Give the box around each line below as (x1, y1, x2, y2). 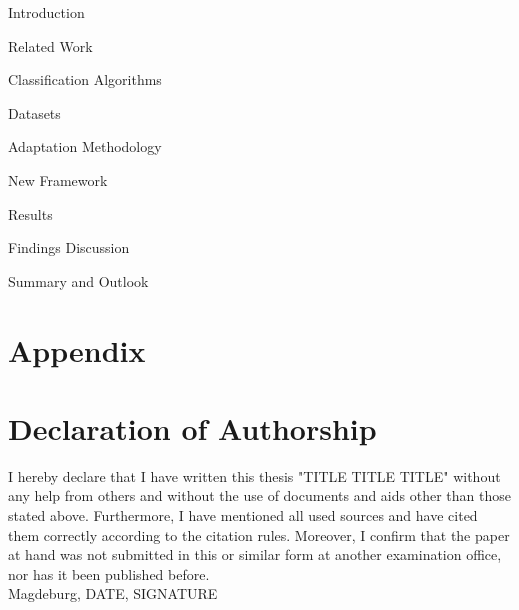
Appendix (8, 329, 146, 370)
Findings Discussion (8, 237, 130, 258)
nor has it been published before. (8, 563, 210, 584)
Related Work (8, 35, 93, 56)
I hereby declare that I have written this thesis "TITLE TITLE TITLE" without (8, 465, 501, 486)
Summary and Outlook (8, 270, 149, 291)
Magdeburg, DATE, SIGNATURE (8, 583, 218, 604)
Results (8, 203, 53, 224)
